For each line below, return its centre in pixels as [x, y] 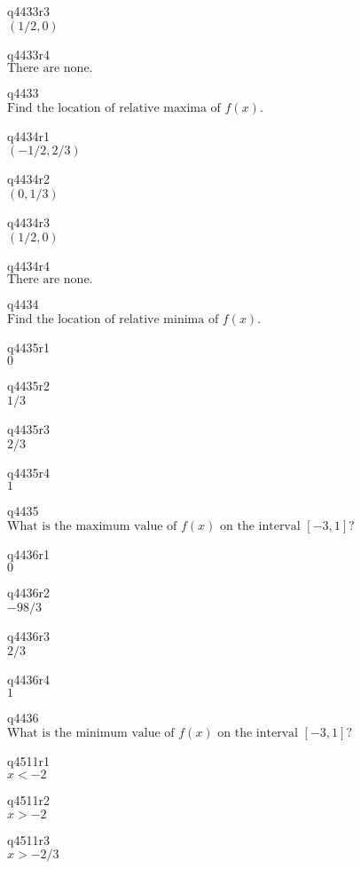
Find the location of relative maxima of [114, 108]
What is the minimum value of [91, 733]
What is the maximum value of [92, 526]
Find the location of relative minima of [113, 319]
